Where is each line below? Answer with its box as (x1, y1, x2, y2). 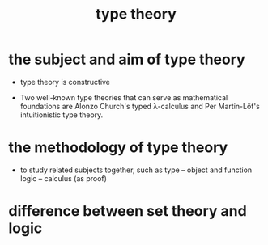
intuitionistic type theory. (19, 110, 104, 120)
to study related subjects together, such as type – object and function (19, 165, 253, 175)
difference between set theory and (8, 202, 247, 221)
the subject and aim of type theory (8, 50, 245, 69)
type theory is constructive (19, 77, 111, 87)
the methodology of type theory (8, 138, 228, 157)
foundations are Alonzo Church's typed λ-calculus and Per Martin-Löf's (19, 101, 261, 111)
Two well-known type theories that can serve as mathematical (19, 92, 228, 102)
